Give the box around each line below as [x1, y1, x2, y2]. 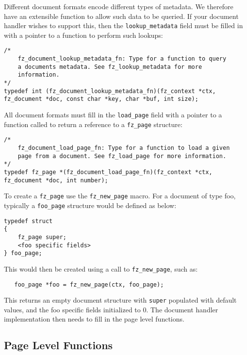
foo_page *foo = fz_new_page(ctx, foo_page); [14, 281, 164, 288]
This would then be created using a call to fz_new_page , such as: [4, 263, 198, 274]
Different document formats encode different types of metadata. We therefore [4, 1, 233, 11]
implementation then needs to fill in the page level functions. [4, 314, 184, 324]
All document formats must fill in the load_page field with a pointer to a [4, 110, 222, 120]
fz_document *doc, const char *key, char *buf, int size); [4, 96, 198, 103]
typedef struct [4, 217, 53, 225]
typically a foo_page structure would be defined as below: [4, 200, 177, 210]
